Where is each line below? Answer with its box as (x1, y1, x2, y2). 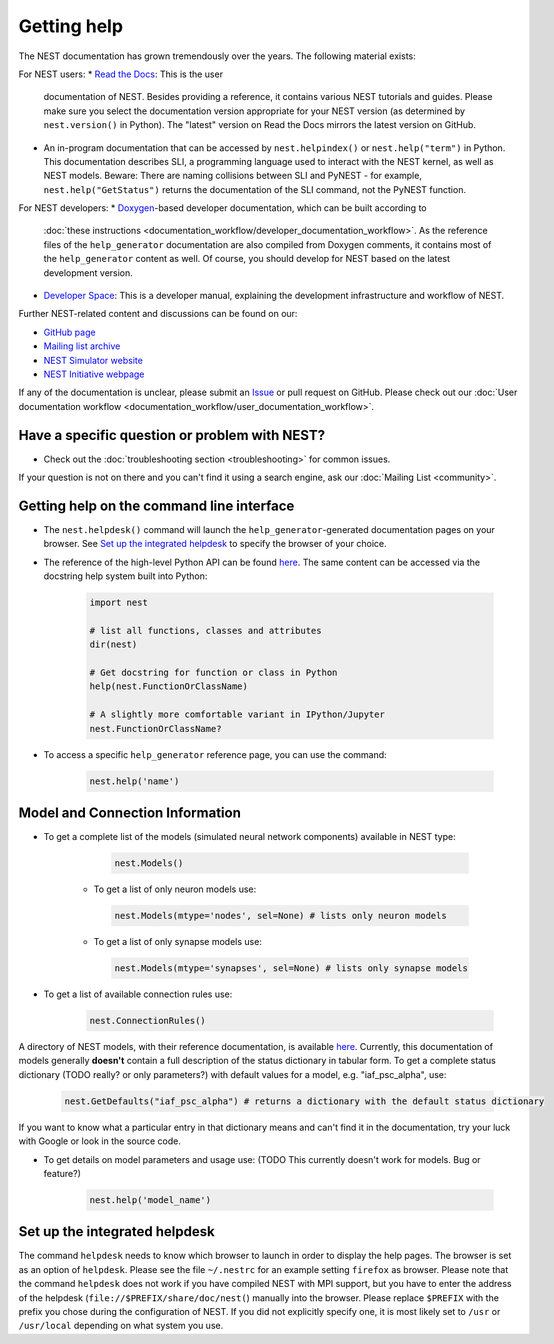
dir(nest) (89, 639, 138, 650)
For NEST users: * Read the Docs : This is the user (18, 68, 224, 80)
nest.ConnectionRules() (89, 1015, 207, 1026)
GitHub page (43, 326, 96, 338)
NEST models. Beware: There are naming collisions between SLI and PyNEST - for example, (43, 170, 422, 182)
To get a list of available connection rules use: (43, 988, 233, 1000)
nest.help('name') (89, 775, 180, 787)
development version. (43, 266, 134, 279)
